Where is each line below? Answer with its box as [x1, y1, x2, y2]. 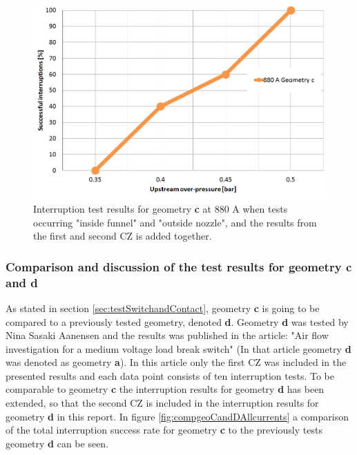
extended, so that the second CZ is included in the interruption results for [6, 396, 319, 410]
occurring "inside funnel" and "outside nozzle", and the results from [33, 215, 317, 229]
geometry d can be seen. [6, 436, 109, 450]
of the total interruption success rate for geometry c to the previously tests [6, 423, 322, 437]
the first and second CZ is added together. [33, 229, 212, 243]
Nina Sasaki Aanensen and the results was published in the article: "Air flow [6, 328, 329, 342]
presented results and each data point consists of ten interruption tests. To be [6, 368, 334, 383]
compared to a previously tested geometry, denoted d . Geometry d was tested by [6, 314, 349, 329]
